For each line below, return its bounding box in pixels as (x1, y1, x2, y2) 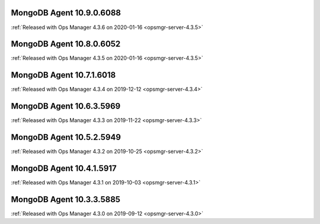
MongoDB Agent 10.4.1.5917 (11, 163, 117, 173)
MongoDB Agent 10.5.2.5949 (11, 132, 121, 142)
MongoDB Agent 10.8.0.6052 (11, 39, 121, 49)
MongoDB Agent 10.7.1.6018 (11, 70, 116, 80)
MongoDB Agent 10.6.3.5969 (11, 101, 121, 111)
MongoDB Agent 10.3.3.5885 (11, 194, 121, 204)
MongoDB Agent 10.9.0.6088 (11, 8, 121, 18)
